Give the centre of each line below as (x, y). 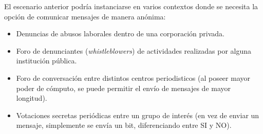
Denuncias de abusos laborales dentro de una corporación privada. (120, 33)
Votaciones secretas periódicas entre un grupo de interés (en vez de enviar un (138, 115)
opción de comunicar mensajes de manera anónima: (85, 16)
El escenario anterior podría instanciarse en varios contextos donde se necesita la (131, 6)
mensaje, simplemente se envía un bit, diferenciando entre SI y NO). (124, 125)
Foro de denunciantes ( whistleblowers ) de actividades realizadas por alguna (134, 50)
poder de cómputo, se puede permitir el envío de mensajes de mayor (124, 88)
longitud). (32, 98)
